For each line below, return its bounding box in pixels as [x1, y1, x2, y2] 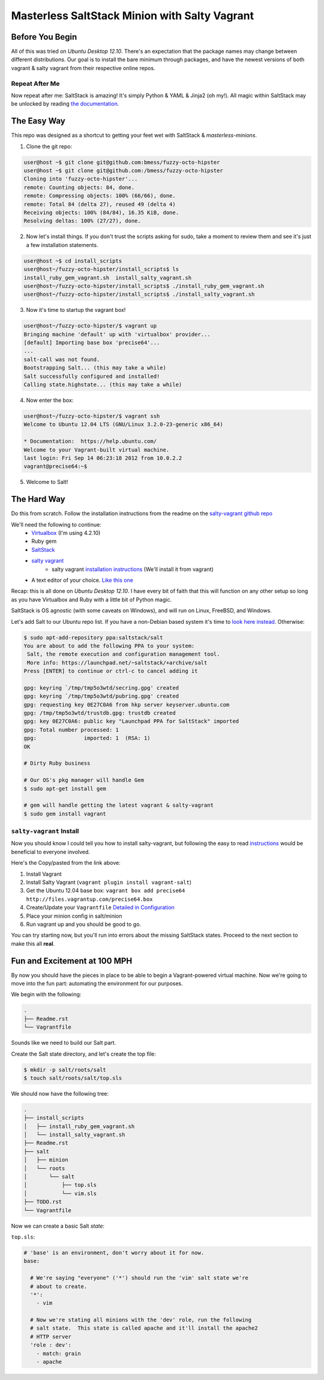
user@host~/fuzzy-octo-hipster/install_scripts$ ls [23, 266, 179, 273]
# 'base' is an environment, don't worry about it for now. [23, 1249, 205, 1256]
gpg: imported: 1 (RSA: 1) [23, 735, 151, 742]
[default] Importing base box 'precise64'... [23, 339, 160, 346]
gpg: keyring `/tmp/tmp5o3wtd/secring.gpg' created [23, 684, 179, 691]
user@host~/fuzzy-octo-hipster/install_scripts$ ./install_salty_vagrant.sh [23, 291, 255, 298]
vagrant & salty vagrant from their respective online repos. [11, 64, 155, 71]
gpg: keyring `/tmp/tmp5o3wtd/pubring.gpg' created [23, 693, 179, 700]
